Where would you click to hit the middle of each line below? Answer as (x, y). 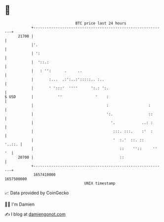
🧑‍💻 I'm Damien (20, 204)
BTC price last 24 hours (101, 23)
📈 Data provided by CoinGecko (37, 193)
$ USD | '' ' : (57, 97)
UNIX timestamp (100, 183)
